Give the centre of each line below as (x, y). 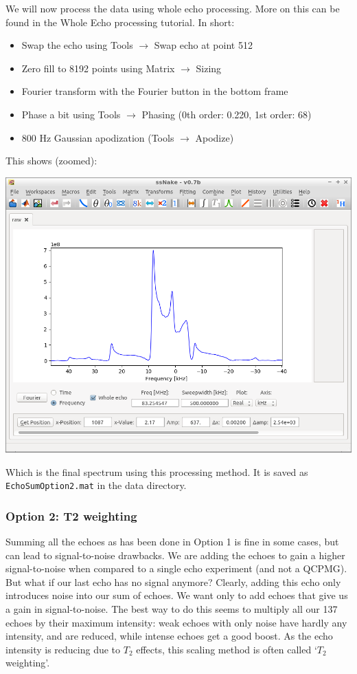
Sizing (209, 68)
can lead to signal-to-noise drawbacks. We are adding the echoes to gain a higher (175, 555)
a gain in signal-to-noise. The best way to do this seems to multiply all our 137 (172, 608)
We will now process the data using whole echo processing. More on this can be (173, 8)
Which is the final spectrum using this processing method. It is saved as (157, 471)
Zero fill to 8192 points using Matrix (98, 68)
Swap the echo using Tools (77, 45)
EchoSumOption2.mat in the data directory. (96, 485)
